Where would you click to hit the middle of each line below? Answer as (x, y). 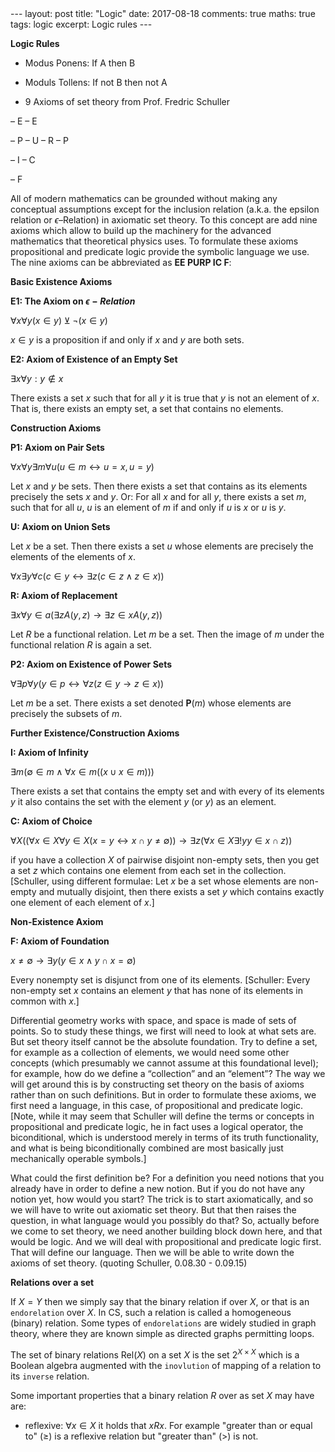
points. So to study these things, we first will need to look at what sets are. (163, 1031)
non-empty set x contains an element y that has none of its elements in (156, 990)
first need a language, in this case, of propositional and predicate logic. (157, 1105)
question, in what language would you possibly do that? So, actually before (165, 1220)
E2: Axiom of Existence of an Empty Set (94, 359)
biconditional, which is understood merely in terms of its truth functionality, (165, 1137)
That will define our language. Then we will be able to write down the (152, 1252)
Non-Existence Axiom (57, 921)
